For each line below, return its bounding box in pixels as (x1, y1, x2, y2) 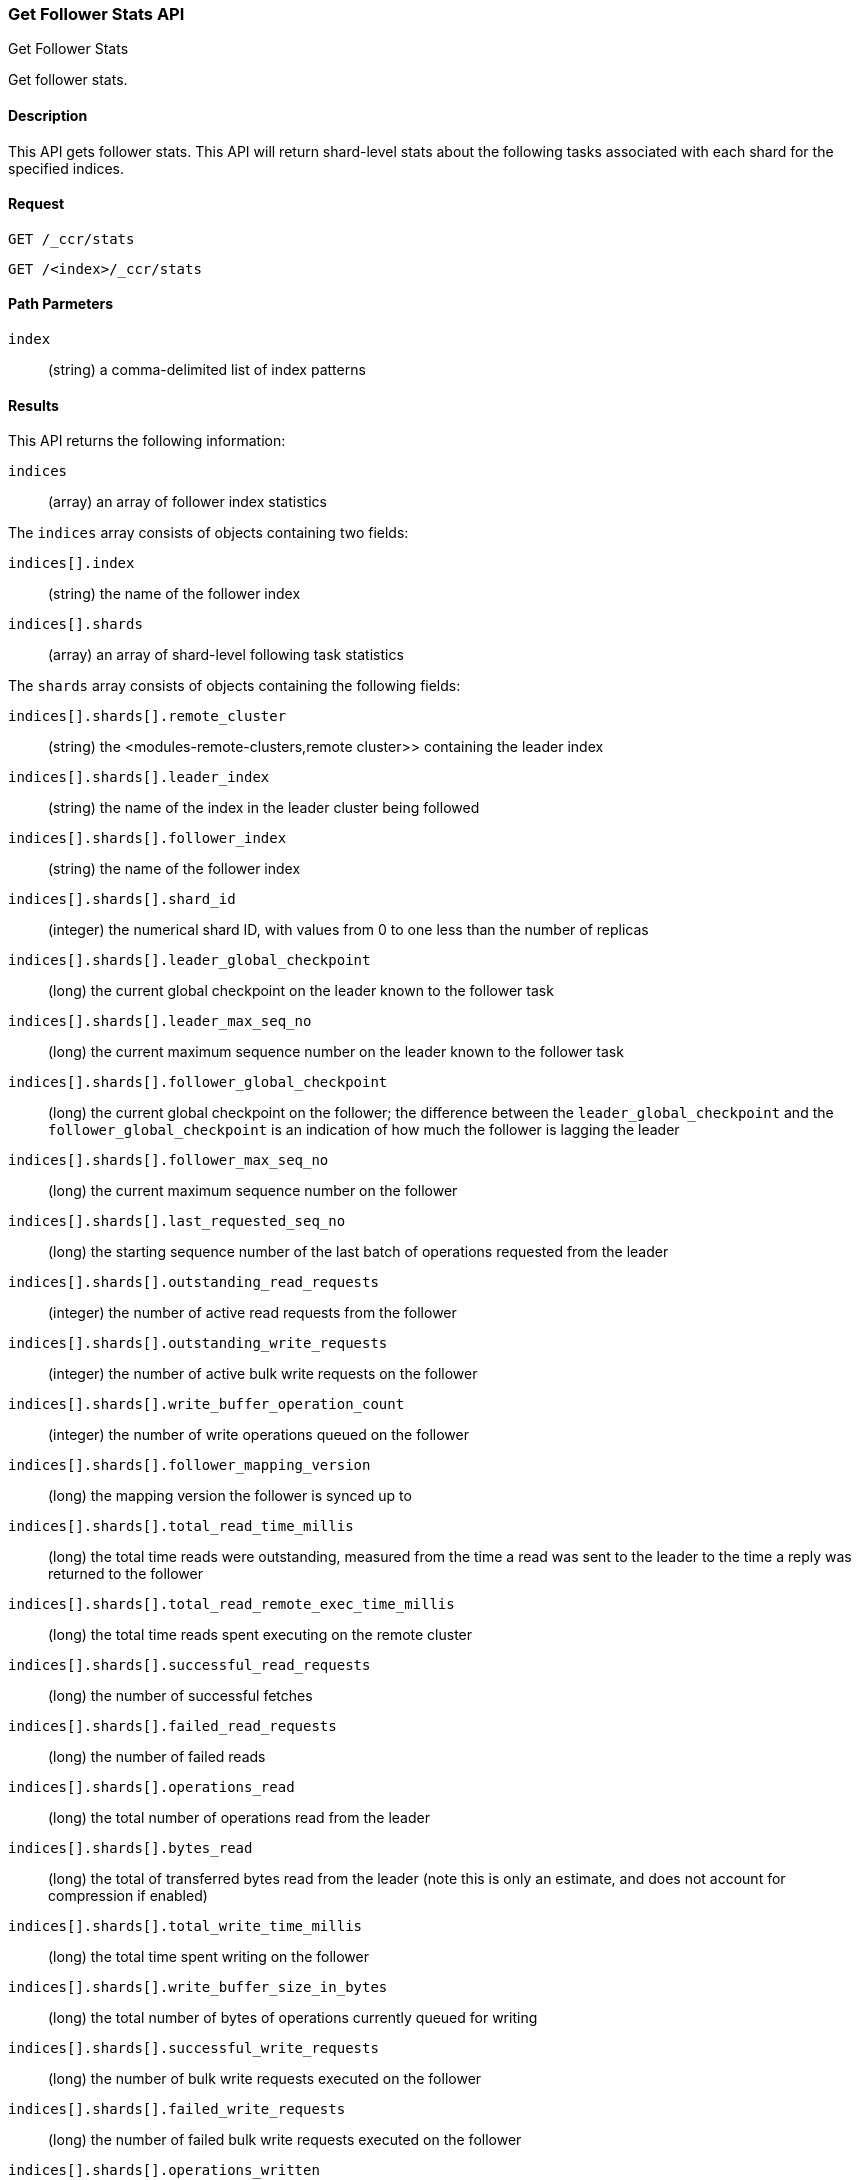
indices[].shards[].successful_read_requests (8, 1657, 371, 1674)
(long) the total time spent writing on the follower (48, 1948, 369, 1966)
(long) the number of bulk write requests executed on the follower (48, 2070, 482, 2088)
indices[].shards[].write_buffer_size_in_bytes (8, 1979, 388, 1996)
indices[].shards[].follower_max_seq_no (8, 1152, 329, 1169)
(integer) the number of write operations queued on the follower (48, 1426, 469, 1444)
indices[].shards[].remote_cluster (8, 708, 287, 725)
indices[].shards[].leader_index (8, 769, 270, 786)
